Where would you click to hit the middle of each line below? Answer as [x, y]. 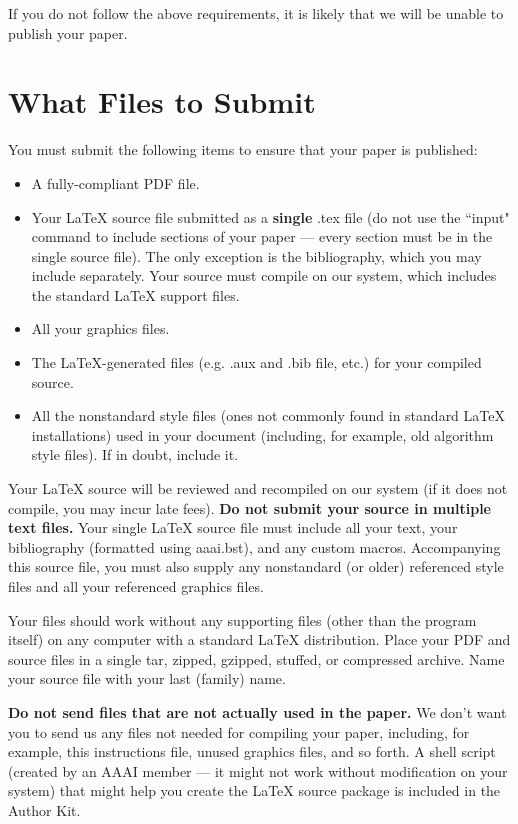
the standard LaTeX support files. [135, 294]
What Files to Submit [162, 101]
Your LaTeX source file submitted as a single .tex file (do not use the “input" [270, 216]
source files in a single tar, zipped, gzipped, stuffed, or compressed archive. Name [256, 658]
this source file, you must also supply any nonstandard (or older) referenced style [256, 566]
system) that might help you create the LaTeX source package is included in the [254, 790]
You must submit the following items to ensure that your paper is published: [243, 149]
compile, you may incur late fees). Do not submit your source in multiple [249, 507]
